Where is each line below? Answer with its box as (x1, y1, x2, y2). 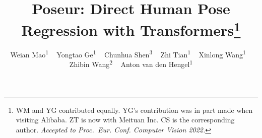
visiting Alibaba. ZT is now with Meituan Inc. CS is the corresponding (16, 114, 235, 125)
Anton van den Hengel (120, 59, 190, 70)
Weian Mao (10, 49, 46, 59)
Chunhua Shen (104, 49, 150, 59)
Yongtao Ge (56, 49, 93, 59)
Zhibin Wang (69, 59, 110, 70)
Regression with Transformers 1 (21, 18, 241, 40)
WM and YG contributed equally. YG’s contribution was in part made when (16, 104, 253, 115)
